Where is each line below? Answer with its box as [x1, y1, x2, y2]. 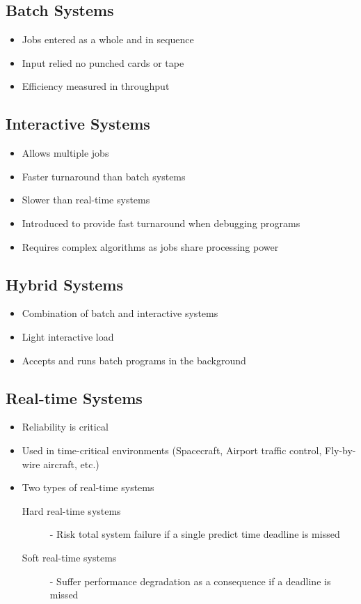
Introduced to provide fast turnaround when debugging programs [22, 215, 300, 230]
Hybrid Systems [6, 273, 123, 295]
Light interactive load [22, 329, 114, 343]
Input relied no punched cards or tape [22, 55, 184, 70]
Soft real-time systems [22, 550, 117, 564]
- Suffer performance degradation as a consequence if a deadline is [49, 573, 331, 588]
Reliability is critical [22, 419, 109, 434]
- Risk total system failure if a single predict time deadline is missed [49, 527, 340, 541]
